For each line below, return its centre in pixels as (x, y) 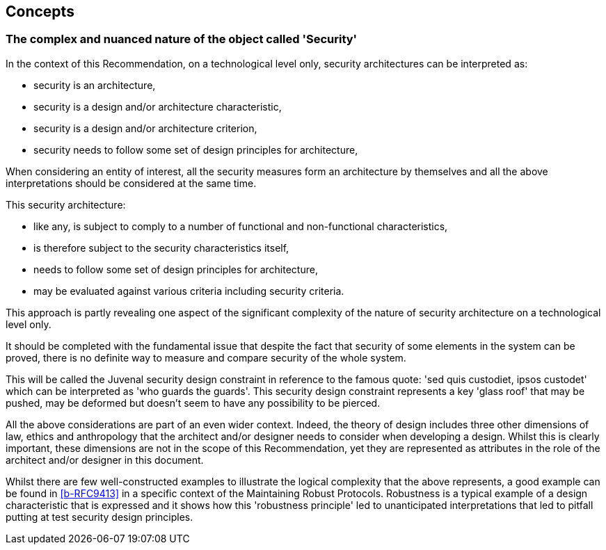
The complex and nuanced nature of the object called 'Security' (182, 39)
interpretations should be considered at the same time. (131, 183)
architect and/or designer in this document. (105, 460)
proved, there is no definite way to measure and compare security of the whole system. (206, 357)
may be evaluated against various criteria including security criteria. (189, 291)
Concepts (40, 11)
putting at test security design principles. (99, 517)
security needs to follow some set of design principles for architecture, (196, 149)
